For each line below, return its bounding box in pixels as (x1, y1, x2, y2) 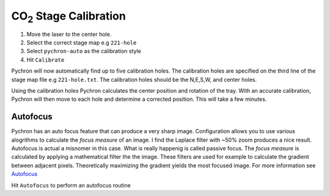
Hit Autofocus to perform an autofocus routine (11, 181, 131, 189)
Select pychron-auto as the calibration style (26, 48, 142, 55)
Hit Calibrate (26, 56, 65, 64)
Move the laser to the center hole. (26, 31, 112, 38)
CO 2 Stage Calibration (11, 9, 127, 25)
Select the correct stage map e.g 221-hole (26, 38, 137, 46)
